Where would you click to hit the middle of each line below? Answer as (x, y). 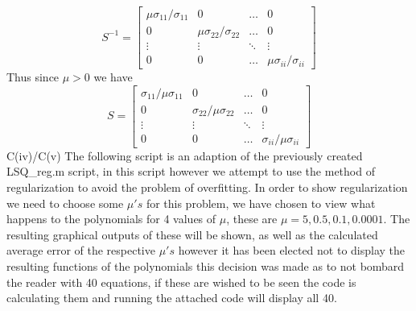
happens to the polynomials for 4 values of (111, 219)
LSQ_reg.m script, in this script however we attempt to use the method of (191, 171)
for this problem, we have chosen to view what (261, 203)
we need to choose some (65, 203)
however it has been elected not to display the (292, 250)
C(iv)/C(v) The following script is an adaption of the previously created (185, 155)
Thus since (33, 77)
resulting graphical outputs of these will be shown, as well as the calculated (192, 234)
